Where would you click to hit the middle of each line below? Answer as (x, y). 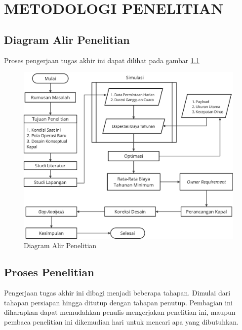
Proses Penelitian (49, 272)
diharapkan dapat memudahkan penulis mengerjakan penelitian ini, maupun (120, 312)
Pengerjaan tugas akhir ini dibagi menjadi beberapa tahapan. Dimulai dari (117, 293)
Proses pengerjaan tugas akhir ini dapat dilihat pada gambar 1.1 (102, 60)
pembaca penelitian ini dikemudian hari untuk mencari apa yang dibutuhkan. (121, 321)
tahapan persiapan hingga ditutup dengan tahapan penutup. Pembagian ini (118, 302)
